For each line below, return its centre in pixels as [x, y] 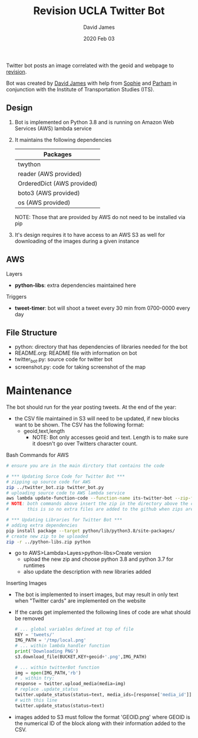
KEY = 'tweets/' [34, 635]
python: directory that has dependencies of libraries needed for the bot [101, 347]
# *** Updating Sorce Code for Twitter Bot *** [66, 476]
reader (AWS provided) [50, 174]
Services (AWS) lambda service [53, 128]
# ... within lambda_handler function [62, 646]
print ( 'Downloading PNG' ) [46, 651]
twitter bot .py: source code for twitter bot [64, 360]
